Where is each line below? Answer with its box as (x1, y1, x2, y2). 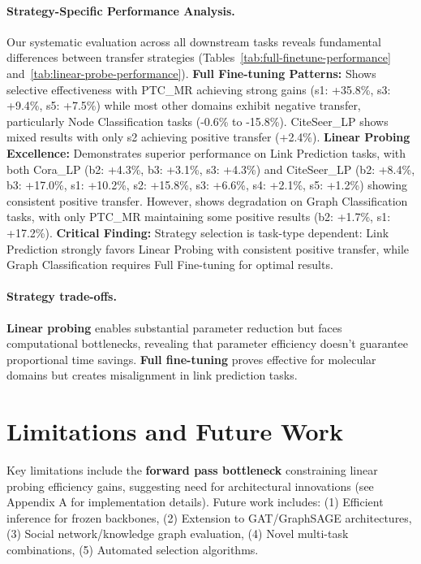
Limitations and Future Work (6, 414, 343, 448)
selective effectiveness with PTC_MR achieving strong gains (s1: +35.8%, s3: (6, 80, 391, 98)
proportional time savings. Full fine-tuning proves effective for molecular (6, 350, 376, 367)
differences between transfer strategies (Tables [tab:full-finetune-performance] (6, 49, 391, 66)
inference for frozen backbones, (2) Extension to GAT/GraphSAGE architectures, (6, 509, 412, 526)
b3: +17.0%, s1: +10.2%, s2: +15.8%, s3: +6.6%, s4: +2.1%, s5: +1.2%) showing (6, 176, 407, 193)
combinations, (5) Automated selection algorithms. (6, 540, 259, 557)
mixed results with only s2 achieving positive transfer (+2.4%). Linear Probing (6, 128, 410, 145)
